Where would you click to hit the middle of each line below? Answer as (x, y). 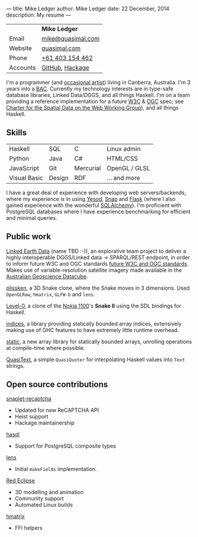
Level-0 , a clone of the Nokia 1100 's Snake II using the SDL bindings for (94, 306)
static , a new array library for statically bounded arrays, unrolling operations (99, 342)
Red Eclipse (21, 481)
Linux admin (124, 148)
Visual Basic (26, 178)
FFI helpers (29, 528)
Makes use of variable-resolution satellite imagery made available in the (94, 270)
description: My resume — (39, 15)
